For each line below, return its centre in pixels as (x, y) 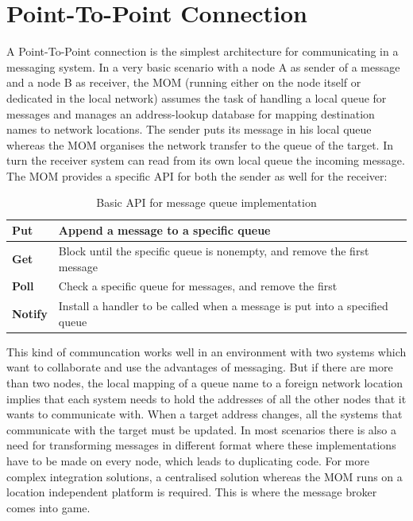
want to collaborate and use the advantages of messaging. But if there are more (200, 367)
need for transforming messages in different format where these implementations (201, 445)
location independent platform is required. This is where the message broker (192, 492)
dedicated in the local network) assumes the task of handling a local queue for (197, 97)
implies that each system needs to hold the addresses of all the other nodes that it (206, 398)
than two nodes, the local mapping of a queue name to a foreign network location (205, 383)
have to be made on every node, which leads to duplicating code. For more (188, 461)
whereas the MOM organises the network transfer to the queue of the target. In (200, 144)
